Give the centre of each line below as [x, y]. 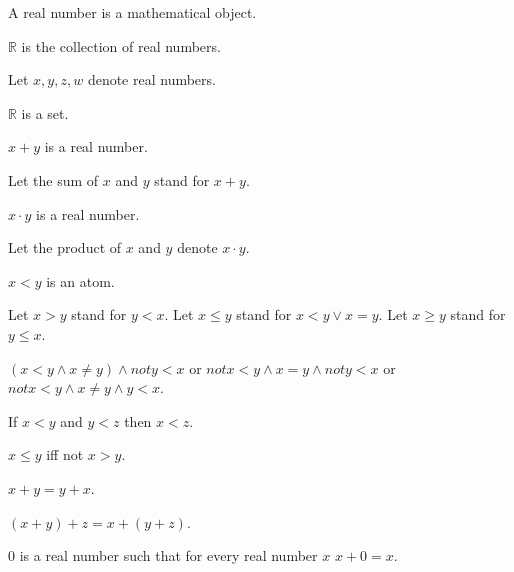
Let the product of [65, 247]
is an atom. [80, 280]
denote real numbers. [151, 79]
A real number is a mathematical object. [132, 12]
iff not [65, 454]
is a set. [45, 112]
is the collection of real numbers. [121, 45]
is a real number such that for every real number [168, 555]
